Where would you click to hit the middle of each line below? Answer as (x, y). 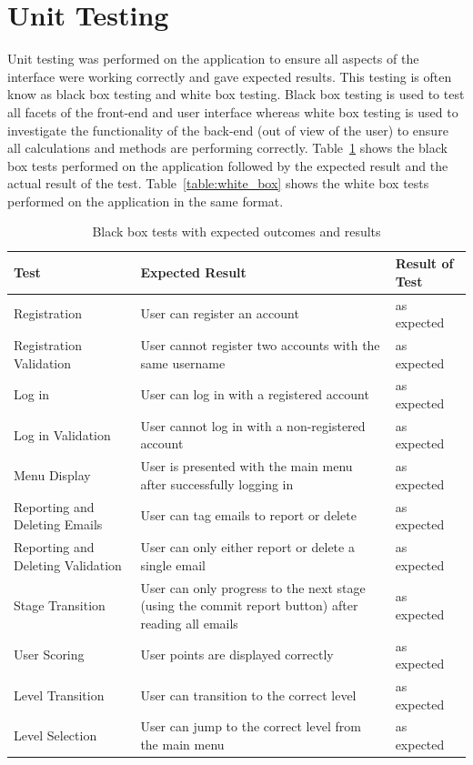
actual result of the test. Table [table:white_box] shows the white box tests (218, 183)
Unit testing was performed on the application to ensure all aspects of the (213, 59)
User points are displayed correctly (237, 654)
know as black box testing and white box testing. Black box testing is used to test (236, 94)
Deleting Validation (68, 564)
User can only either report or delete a (247, 547)
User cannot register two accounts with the (260, 344)
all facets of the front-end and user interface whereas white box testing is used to (233, 111)
